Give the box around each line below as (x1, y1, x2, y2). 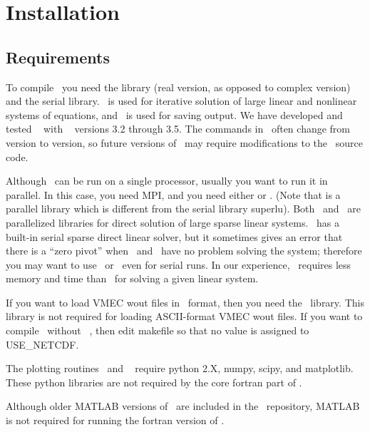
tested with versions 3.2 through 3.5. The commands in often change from (6, 121, 351, 136)
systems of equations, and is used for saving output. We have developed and (6, 107, 343, 122)
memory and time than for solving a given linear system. (6, 271, 259, 286)
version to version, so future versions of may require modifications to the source (6, 135, 363, 150)
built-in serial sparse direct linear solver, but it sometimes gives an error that (6, 229, 343, 244)
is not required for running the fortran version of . (6, 413, 225, 428)
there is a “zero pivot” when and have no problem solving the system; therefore (6, 243, 362, 258)
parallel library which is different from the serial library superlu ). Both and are (6, 201, 361, 216)
